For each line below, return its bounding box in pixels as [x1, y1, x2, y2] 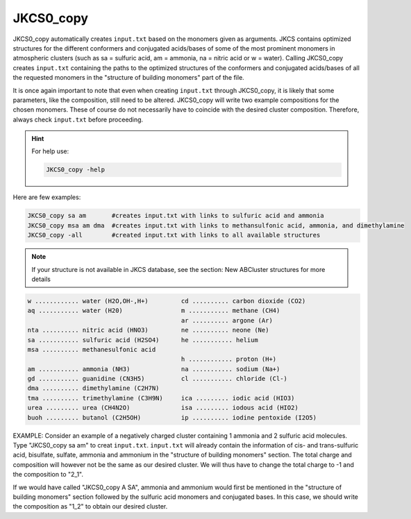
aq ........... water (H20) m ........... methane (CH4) [27, 307, 280, 315]
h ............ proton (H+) [181, 355, 277, 364]
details [31, 275, 51, 283]
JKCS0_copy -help [46, 166, 106, 173]
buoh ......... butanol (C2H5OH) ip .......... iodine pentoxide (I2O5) [27, 414, 317, 421]
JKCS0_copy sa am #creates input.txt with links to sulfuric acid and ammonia [27, 212, 324, 220]
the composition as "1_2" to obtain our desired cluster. [12, 502, 168, 511]
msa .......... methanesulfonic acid [27, 346, 156, 353]
